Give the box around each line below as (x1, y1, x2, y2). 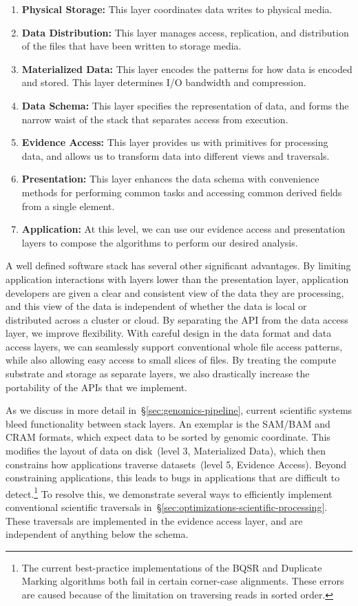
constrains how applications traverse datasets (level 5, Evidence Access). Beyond (6, 457, 346, 471)
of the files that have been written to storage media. (21, 39, 242, 53)
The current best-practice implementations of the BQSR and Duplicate (21, 560, 322, 574)
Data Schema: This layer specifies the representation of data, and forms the (21, 98, 349, 112)
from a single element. (21, 198, 115, 213)
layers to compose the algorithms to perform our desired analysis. (21, 235, 298, 249)
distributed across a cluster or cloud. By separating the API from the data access (6, 312, 348, 326)
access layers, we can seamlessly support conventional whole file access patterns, (6, 339, 343, 353)
